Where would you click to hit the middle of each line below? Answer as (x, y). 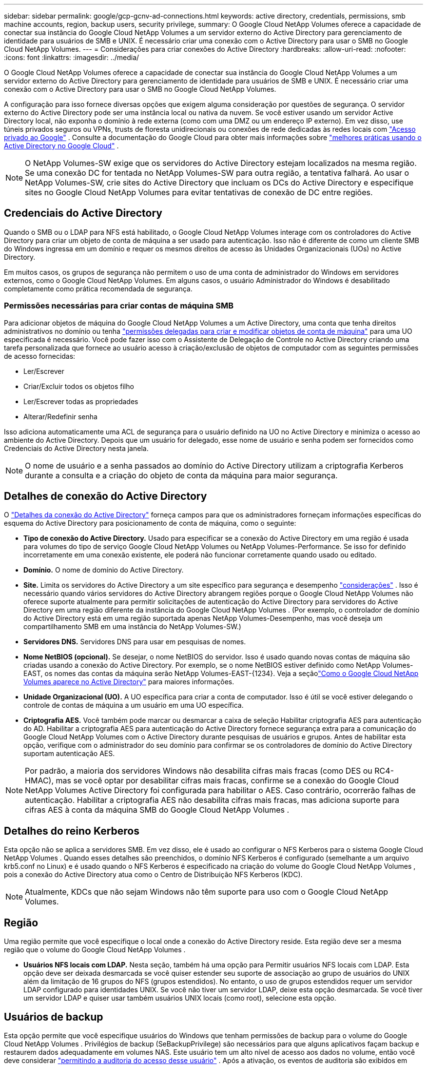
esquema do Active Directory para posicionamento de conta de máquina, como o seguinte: (150, 523)
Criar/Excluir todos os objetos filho (79, 386)
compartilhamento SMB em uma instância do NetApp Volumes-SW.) (132, 627)
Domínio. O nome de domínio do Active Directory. (104, 570)
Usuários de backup (54, 1017)
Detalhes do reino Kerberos (72, 831)
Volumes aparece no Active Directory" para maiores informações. (129, 682)
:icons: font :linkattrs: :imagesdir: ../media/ (72, 57)
